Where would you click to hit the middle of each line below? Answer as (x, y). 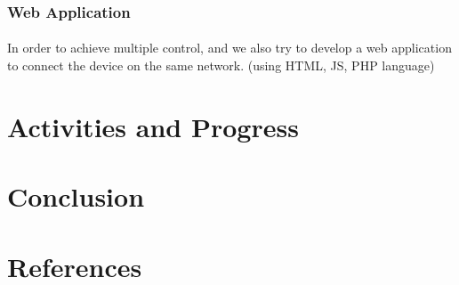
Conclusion (76, 196)
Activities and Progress (153, 126)
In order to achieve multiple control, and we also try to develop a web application (229, 48)
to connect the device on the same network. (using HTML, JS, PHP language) (221, 65)
